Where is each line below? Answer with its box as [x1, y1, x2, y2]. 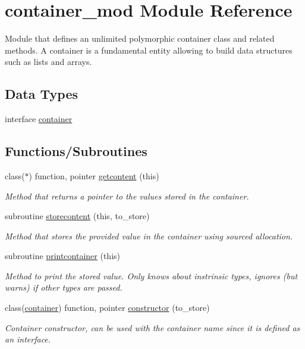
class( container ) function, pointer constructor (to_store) [5, 301, 210, 314]
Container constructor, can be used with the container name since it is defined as [5, 321, 300, 334]
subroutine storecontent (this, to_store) [5, 210, 150, 222]
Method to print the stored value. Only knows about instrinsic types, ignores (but [5, 269, 298, 282]
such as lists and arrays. [5, 55, 92, 68]
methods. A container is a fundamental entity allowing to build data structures [5, 43, 293, 56]
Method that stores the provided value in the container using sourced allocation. [5, 229, 293, 242]
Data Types [5, 85, 78, 103]
